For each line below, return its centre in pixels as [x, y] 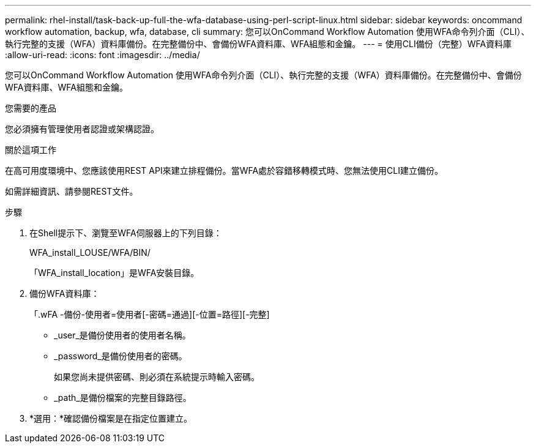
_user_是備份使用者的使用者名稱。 [122, 335]
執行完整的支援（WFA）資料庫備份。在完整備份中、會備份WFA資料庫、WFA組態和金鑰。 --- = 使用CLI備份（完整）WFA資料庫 [259, 44]
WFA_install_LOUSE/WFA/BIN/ [90, 252]
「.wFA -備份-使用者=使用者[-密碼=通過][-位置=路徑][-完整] [150, 314]
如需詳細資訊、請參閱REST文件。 [72, 191]
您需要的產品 [31, 108]
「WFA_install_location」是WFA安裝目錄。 [114, 273]
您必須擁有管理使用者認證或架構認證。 [82, 129]
